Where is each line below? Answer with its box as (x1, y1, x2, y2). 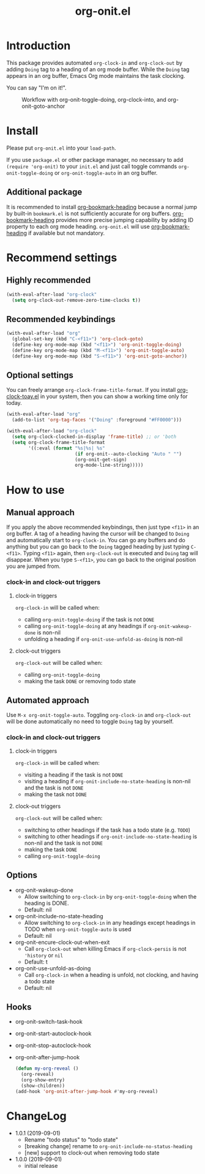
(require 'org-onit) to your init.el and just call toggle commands (6, 163, 177, 170)
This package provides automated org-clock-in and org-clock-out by (6, 59, 182, 66)
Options (6, 870, 38, 881)
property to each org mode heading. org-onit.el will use (6, 223, 150, 230)
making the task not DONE (24, 790, 87, 798)
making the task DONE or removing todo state (24, 677, 136, 685)
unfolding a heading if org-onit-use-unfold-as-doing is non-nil (24, 635, 183, 642)
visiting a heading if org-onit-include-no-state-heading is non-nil (24, 777, 191, 785)
